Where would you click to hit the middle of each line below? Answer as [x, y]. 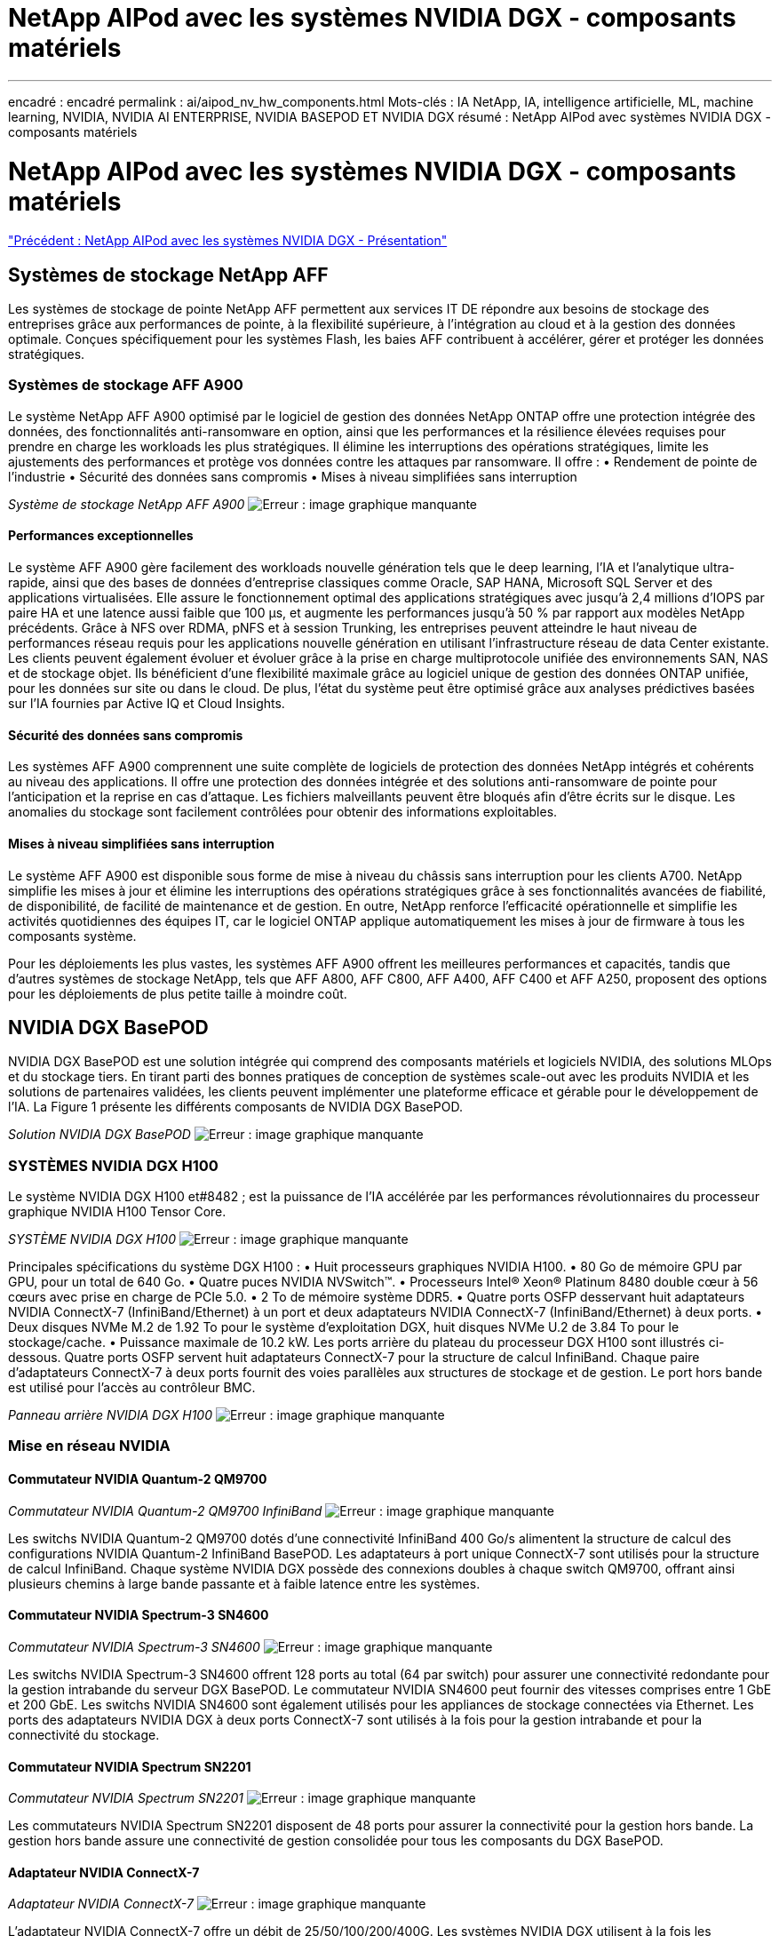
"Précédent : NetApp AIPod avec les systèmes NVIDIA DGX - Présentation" [228, 241]
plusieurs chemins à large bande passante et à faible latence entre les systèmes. [244, 1583]
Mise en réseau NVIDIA [89, 1446]
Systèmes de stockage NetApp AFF [168, 275]
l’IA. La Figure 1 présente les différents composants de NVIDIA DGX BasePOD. [235, 1107]
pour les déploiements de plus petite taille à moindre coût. [178, 993]
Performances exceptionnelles [101, 536]
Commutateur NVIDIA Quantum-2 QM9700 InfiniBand [165, 1510]
